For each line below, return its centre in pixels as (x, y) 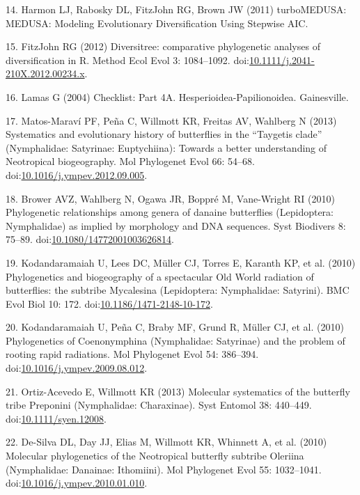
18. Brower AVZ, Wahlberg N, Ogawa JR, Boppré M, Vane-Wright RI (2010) (170, 198)
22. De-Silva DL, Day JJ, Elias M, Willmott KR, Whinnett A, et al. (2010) (166, 442)
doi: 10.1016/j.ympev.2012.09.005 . (77, 174)
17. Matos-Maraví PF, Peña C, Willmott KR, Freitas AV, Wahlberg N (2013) (171, 120)
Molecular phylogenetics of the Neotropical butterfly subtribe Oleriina (155, 456)
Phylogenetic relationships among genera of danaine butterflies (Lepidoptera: (170, 212)
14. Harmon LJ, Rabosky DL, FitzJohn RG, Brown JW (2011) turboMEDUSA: (176, 9)
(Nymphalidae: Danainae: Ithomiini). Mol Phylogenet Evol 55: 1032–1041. (164, 469)
